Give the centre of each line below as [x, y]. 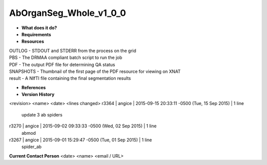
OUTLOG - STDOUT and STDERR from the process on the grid [73, 51]
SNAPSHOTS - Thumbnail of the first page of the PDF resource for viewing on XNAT [95, 71]
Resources [33, 42]
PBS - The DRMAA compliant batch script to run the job [66, 57]
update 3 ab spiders [42, 114]
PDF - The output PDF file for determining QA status [62, 64]
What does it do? [39, 28]
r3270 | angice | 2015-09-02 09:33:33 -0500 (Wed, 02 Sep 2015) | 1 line [83, 126]
